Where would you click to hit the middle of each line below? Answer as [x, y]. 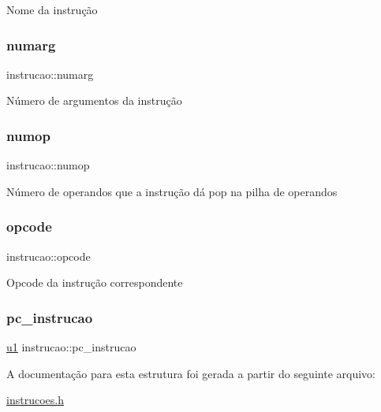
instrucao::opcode [49, 256]
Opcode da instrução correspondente [95, 282]
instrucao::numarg [50, 74]
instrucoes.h [35, 400]
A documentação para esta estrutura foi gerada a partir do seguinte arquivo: [191, 373]
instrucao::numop [48, 165]
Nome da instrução [52, 9]
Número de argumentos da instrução [94, 100]
